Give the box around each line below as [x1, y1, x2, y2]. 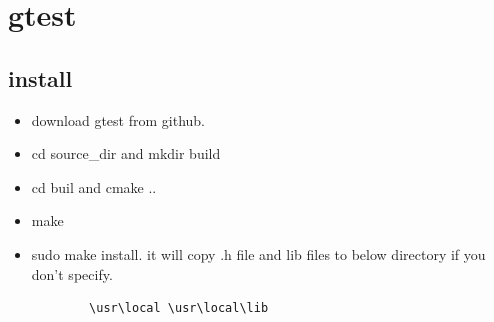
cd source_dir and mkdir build [31, 143, 221, 164]
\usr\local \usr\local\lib [89, 301, 269, 316]
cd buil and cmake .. [31, 176, 157, 197]
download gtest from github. [31, 109, 205, 130]
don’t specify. [31, 263, 113, 284]
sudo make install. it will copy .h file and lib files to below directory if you [31, 243, 486, 264]
